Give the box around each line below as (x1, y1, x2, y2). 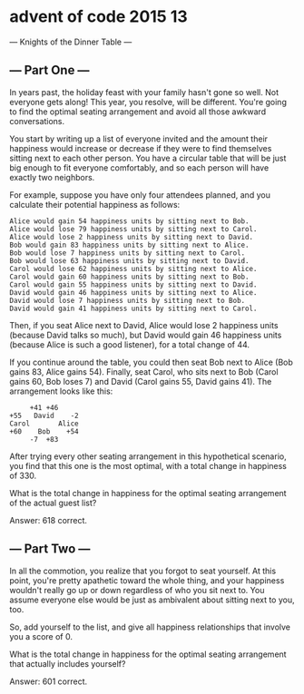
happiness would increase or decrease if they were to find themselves (9, 142, 272, 153)
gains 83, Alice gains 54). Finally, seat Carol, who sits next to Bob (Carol (9, 366, 279, 377)
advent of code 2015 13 (9, 6, 188, 27)
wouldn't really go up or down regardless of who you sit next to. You (9, 584, 265, 595)
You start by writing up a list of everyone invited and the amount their (9, 133, 269, 144)
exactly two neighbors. (9, 171, 95, 182)
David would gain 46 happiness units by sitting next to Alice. (9, 288, 258, 297)
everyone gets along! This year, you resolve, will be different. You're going (9, 96, 288, 107)
